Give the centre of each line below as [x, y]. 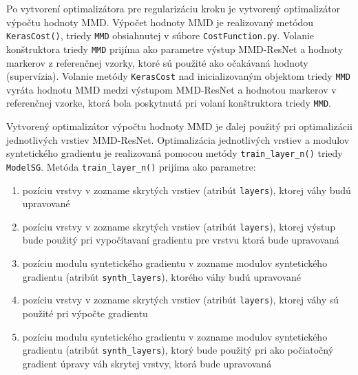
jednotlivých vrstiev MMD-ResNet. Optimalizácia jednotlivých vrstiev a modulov [178, 139]
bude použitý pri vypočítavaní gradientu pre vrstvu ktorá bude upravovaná [181, 240]
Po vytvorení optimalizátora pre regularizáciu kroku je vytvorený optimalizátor [173, 8]
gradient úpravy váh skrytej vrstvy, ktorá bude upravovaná [147, 363]
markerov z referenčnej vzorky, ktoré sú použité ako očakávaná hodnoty [157, 62]
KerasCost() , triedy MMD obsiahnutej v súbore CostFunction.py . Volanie [160, 35]
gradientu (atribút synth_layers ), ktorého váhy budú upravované [162, 276]
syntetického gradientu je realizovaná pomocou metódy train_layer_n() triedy [175, 153]
